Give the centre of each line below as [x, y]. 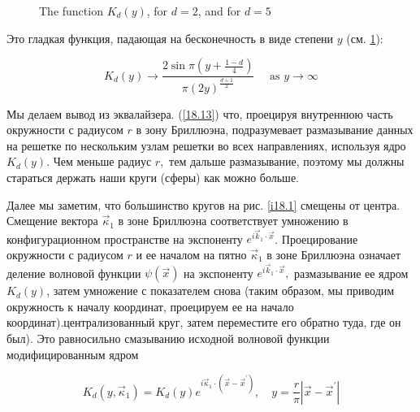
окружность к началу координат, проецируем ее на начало [150, 306]
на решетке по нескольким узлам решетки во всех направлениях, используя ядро [206, 145]
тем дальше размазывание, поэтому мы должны [287, 161]
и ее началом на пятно [191, 254]
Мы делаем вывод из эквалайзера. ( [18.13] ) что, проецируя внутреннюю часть [200, 113]
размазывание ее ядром [351, 273]
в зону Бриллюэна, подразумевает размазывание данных [275, 130]
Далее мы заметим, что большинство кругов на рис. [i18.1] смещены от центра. [204, 204]
